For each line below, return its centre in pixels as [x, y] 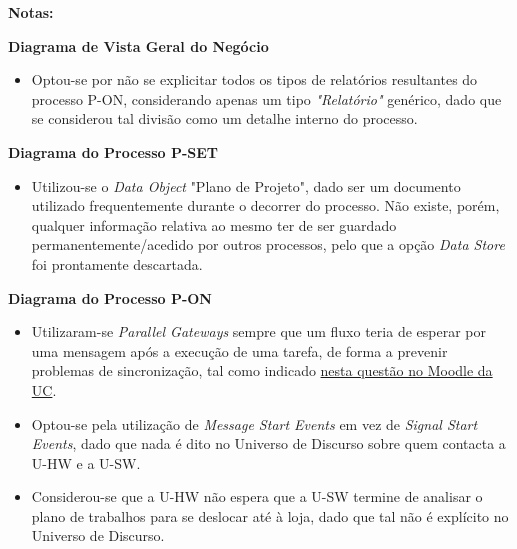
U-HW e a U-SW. [86, 462]
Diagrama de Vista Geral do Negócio [138, 45]
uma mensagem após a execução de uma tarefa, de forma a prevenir [239, 350]
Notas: [31, 12]
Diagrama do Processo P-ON [110, 297]
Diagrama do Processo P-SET [113, 151]
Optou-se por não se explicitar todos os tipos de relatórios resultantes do [254, 79]
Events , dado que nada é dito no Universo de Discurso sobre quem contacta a [268, 443]
